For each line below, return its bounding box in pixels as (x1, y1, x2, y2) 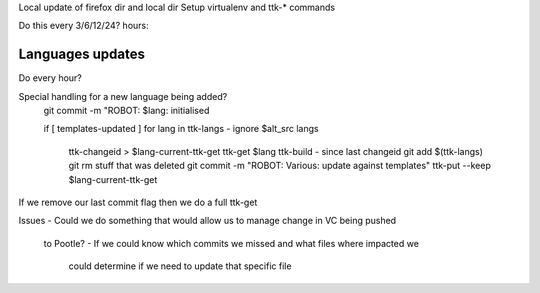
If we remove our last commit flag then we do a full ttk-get (18, 196, 258, 209)
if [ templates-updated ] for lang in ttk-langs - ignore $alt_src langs (43, 123, 319, 135)
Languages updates (18, 46, 145, 63)
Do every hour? (18, 72, 82, 84)
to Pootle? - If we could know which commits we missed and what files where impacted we (43, 237, 420, 249)
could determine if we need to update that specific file (68, 260, 292, 272)
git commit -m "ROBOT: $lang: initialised (43, 105, 210, 117)
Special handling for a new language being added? (18, 90, 228, 102)
